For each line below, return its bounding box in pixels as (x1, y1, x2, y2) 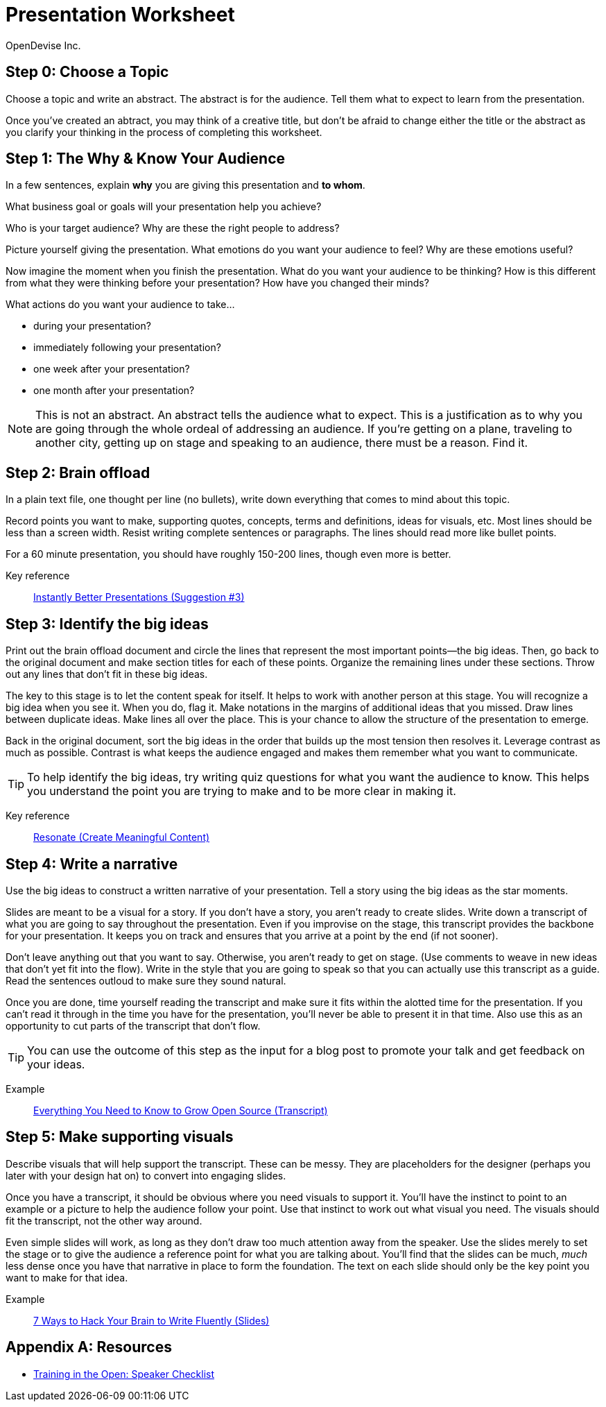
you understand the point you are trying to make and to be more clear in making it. (27, 784, 456, 799)
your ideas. (27, 1057, 85, 1071)
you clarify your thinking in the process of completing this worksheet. (6, 126, 322, 138)
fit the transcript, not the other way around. (6, 1214, 202, 1227)
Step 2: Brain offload (6, 463, 150, 481)
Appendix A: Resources (6, 1338, 172, 1356)
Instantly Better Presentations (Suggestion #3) (33, 591, 245, 604)
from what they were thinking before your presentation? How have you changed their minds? (6, 277, 429, 289)
